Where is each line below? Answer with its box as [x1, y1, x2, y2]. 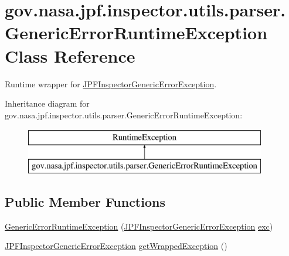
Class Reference [5, 43, 135, 67]
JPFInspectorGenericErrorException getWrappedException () [5, 240, 227, 252]
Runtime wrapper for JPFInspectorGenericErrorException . [5, 77, 217, 90]
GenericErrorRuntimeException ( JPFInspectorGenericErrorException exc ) [5, 220, 273, 232]
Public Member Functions [5, 192, 165, 210]
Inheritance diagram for [5, 97, 90, 110]
